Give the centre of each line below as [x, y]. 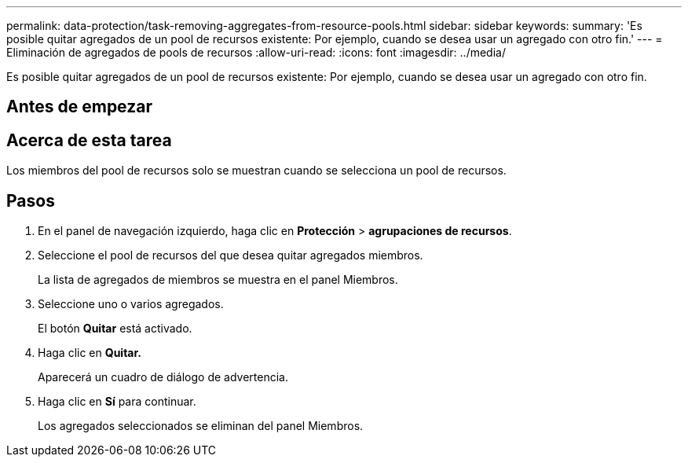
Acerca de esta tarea [89, 140]
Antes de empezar [79, 107]
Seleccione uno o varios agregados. [131, 304]
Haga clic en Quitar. [90, 353]
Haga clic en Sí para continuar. [117, 402]
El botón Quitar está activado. [115, 329]
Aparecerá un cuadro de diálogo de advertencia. [163, 377]
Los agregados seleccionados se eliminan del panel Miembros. [201, 426]
